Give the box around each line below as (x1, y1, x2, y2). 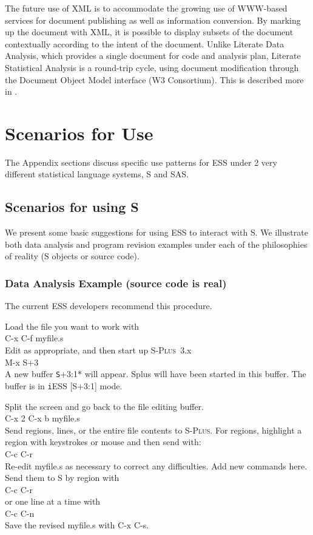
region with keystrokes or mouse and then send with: (5, 435, 201, 448)
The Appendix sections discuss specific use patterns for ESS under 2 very (5, 155, 277, 168)
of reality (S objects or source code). (5, 250, 140, 262)
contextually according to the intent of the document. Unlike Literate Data (5, 37, 284, 50)
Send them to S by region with (5, 471, 119, 484)
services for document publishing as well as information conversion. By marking (5, 13, 301, 26)
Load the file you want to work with (5, 319, 140, 332)
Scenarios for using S (5, 197, 139, 216)
